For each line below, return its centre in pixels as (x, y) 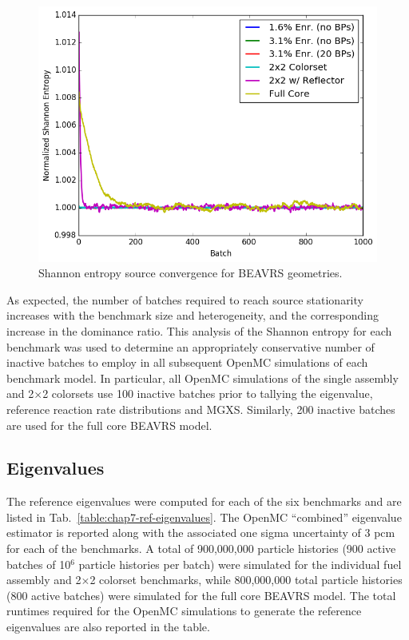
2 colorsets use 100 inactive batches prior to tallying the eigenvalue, (208, 394)
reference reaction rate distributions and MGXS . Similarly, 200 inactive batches (201, 409)
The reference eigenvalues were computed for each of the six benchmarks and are (204, 501)
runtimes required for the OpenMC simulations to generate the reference (184, 611)
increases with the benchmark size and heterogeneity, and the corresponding (193, 315)
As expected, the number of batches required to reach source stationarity (185, 299)
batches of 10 (39, 564)
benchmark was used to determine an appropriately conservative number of (191, 346)
